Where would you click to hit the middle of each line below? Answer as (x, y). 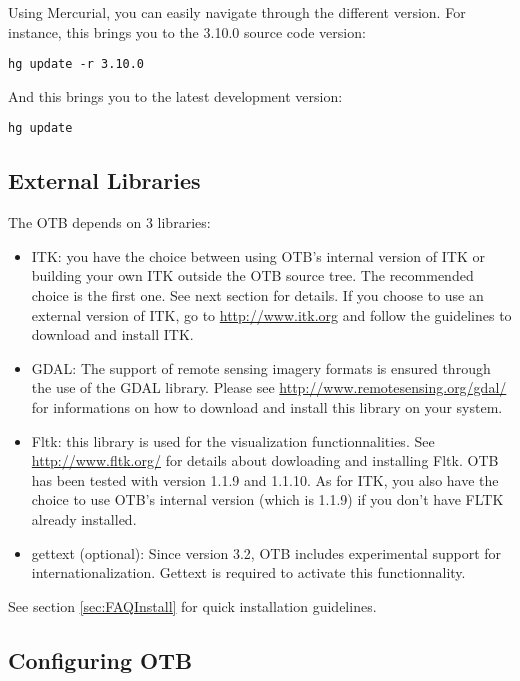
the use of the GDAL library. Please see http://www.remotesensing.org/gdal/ (269, 387)
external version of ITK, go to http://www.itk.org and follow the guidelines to (271, 314)
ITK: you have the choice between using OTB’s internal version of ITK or (258, 255)
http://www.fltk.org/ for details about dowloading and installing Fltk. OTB (265, 460)
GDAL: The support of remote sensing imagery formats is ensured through (261, 367)
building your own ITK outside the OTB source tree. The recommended (252, 275)
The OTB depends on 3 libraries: (109, 222)
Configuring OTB (100, 659)
